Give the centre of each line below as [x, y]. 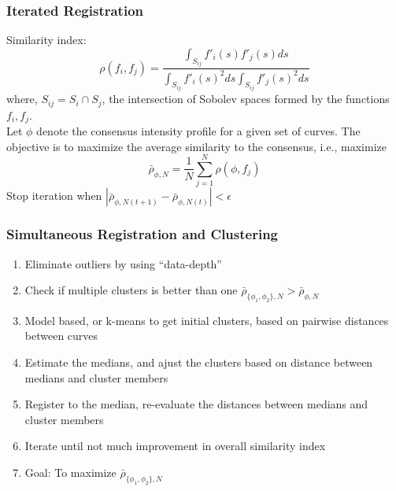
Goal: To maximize [70, 472]
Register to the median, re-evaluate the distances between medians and [196, 404]
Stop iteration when [54, 196]
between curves [61, 336]
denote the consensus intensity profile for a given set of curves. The [198, 130]
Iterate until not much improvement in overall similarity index [175, 446]
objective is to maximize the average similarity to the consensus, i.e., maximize [196, 146]
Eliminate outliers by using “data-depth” [123, 263]
